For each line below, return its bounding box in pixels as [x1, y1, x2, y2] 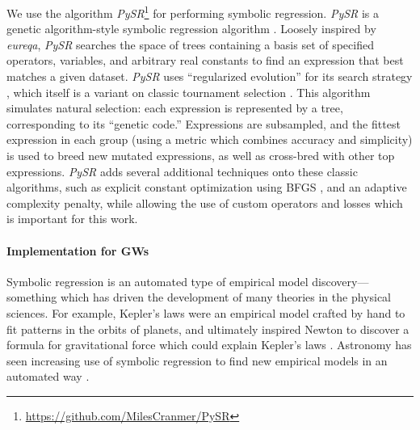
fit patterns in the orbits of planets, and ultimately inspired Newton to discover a [6, 320, 409, 337]
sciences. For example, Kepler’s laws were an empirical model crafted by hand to [6, 304, 405, 321]
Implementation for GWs [6, 242, 149, 259]
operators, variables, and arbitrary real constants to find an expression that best [6, 52, 404, 69]
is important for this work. [6, 210, 138, 227]
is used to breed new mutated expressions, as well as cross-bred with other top [6, 147, 395, 163]
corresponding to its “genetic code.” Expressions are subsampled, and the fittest [6, 115, 401, 132]
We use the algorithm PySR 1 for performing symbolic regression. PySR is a [6, 2, 380, 21]
